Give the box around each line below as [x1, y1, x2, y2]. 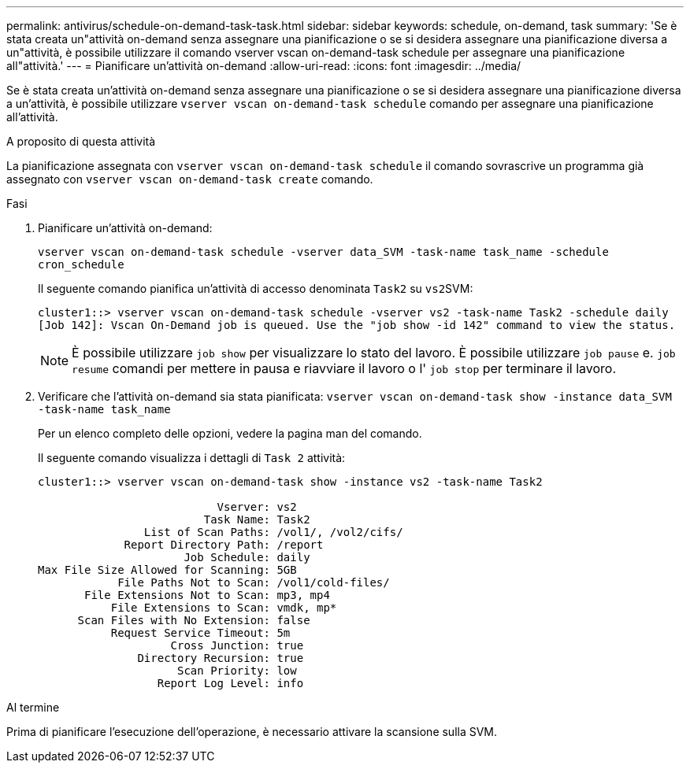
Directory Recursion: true [137, 652, 304, 664]
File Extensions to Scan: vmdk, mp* [110, 601, 337, 614]
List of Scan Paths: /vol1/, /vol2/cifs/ [143, 526, 403, 538]
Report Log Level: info [157, 677, 304, 690]
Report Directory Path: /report [124, 538, 324, 551]
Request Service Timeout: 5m [110, 627, 291, 639]
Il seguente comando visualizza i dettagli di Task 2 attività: [38, 451, 346, 464]
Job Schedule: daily [184, 551, 310, 564]
